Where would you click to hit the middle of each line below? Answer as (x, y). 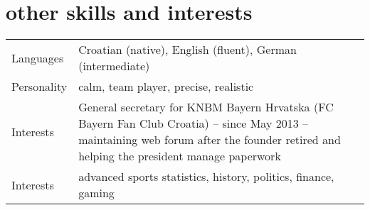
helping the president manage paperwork (180, 156)
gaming (96, 193)
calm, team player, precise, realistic (166, 87)
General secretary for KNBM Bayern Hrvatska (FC (206, 107)
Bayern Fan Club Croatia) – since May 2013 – (193, 123)
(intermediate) (114, 66)
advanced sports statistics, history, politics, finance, (206, 177)
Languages (38, 57)
